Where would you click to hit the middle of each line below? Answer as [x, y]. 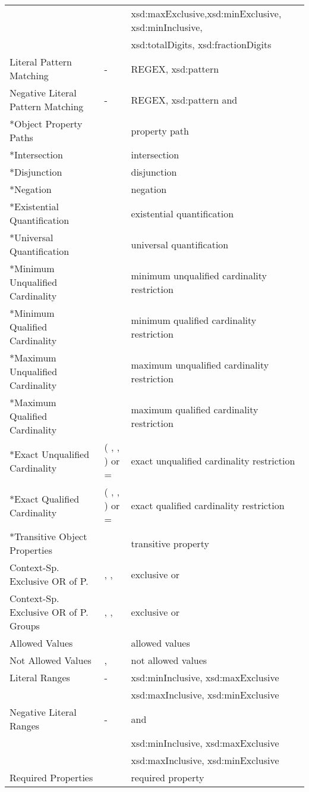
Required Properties [51, 777]
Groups [25, 626]
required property [168, 777]
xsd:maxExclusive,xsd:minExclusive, [206, 13]
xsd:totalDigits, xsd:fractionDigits [201, 44]
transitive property [170, 543]
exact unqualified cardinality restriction [213, 461]
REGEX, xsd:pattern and [184, 99]
